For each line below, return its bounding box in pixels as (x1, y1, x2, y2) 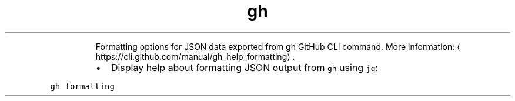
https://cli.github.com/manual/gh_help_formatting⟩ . (95, 51, 295, 62)
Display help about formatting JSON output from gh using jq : (111, 61, 378, 73)
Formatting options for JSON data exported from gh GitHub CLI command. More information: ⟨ (95, 41, 460, 52)
